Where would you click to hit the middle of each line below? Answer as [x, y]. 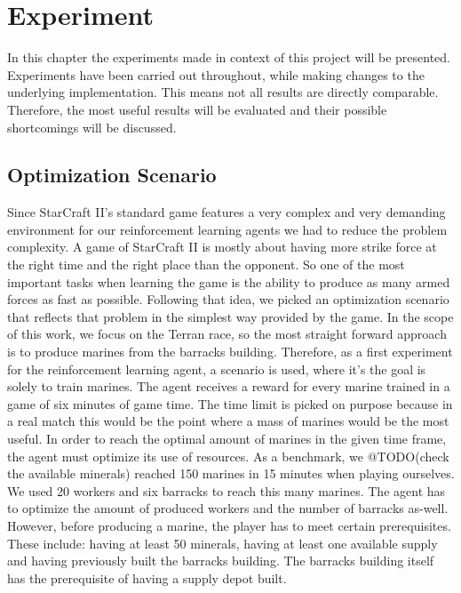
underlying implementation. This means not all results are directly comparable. [223, 92]
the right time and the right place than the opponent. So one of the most [206, 264]
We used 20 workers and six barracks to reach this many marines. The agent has [227, 490]
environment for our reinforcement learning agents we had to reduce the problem [227, 229]
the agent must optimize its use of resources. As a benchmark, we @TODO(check [228, 456]
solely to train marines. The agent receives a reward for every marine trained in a [229, 386]
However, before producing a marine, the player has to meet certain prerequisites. [229, 525]
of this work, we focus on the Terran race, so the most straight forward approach [227, 334]
